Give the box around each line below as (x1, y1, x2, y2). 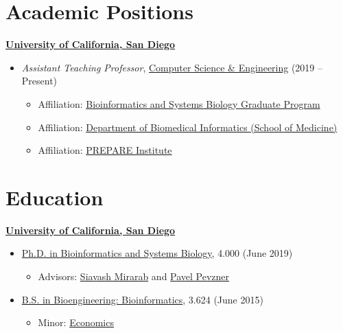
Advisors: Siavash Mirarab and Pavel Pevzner (38, 269, 230, 283)
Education (5, 183, 104, 211)
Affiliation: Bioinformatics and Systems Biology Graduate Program (38, 96, 320, 111)
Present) (21, 73, 58, 88)
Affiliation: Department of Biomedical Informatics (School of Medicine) (38, 119, 338, 134)
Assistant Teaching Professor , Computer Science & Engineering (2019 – (21, 60, 323, 74)
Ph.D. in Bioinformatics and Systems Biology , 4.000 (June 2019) (21, 246, 293, 260)
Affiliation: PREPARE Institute (38, 143, 172, 157)
